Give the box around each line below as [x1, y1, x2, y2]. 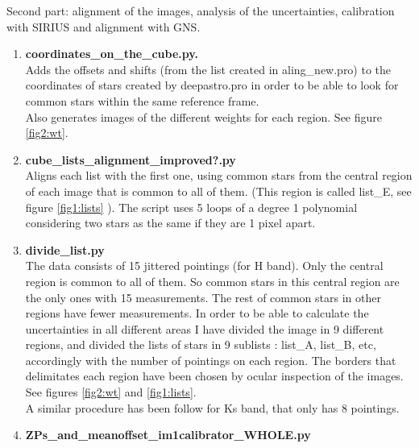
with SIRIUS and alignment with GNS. [6, 18, 201, 35]
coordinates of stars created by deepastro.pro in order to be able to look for [25, 77, 399, 93]
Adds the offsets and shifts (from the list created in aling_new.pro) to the [25, 60, 392, 77]
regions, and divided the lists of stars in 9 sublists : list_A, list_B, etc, [25, 336, 376, 353]
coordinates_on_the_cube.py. [25, 45, 198, 62]
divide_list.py [25, 241, 105, 258]
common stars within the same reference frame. [25, 92, 259, 109]
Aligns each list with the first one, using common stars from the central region [25, 167, 413, 184]
